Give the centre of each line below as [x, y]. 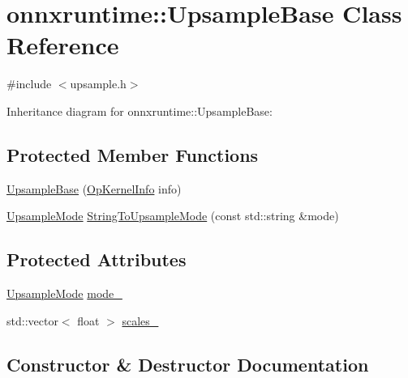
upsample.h [98, 84]
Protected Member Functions [133, 154]
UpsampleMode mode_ [64, 293]
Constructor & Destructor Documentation [188, 364]
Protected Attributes [97, 259]
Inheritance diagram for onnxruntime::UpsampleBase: [140, 110]
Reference [63, 45]
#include [29, 84]
